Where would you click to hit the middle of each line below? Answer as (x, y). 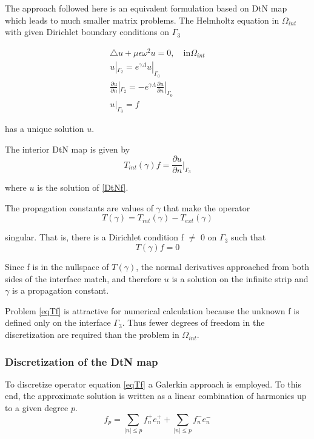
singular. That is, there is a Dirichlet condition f (94, 237)
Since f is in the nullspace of (57, 267)
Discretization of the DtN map (82, 361)
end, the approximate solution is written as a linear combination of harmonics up (156, 396)
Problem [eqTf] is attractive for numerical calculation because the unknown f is (152, 310)
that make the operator (207, 207)
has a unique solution (45, 129)
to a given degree (37, 408)
